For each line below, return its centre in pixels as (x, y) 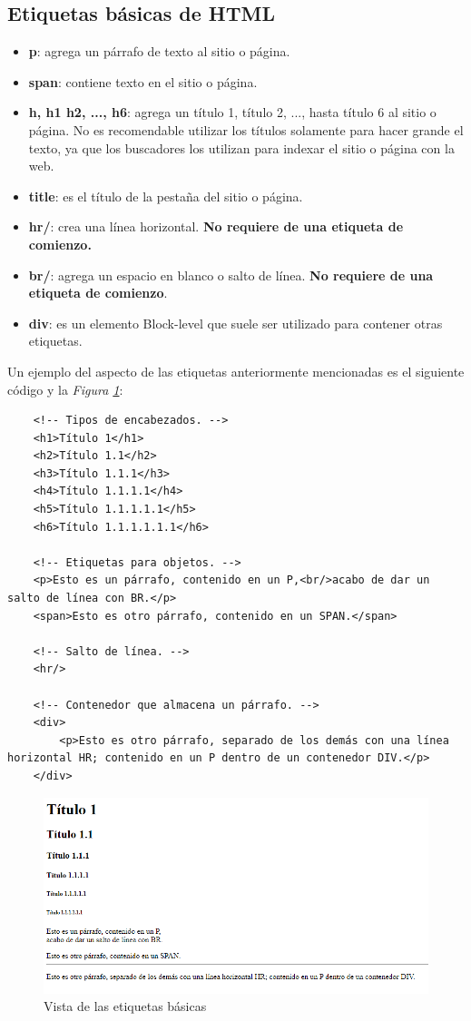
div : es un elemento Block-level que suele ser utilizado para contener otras (235, 323)
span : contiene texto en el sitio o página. (143, 81)
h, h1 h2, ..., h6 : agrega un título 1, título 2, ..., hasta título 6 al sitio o (232, 112)
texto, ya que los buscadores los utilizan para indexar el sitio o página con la (241, 147)
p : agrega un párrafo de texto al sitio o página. (159, 51)
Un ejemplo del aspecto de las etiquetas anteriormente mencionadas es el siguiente (236, 371)
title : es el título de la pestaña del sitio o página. (166, 196)
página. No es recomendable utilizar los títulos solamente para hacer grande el (246, 129)
